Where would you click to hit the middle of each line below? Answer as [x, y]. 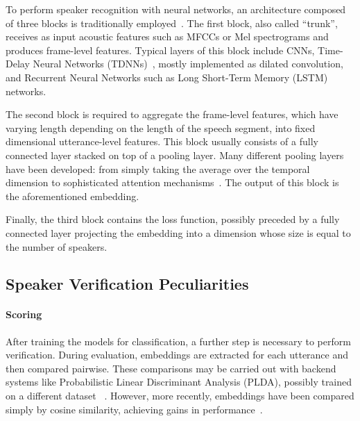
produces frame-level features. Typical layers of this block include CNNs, [160, 50]
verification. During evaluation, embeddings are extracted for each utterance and [177, 355]
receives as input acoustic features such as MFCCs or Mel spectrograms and [167, 36]
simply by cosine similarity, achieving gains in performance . [134, 409]
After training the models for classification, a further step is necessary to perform [178, 341]
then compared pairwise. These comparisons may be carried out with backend [171, 368]
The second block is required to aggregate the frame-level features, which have [172, 114]
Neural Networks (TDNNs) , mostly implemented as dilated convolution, [188, 64]
